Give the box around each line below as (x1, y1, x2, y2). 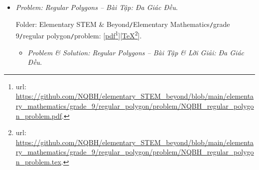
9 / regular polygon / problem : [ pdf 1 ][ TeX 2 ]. (15, 29, 142, 40)
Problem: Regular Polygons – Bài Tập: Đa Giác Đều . (15, 2, 178, 12)
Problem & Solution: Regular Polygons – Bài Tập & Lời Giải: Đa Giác (27, 47, 244, 57)
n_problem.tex (15, 156, 61, 167)
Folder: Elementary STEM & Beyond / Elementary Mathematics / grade (15, 18, 230, 29)
